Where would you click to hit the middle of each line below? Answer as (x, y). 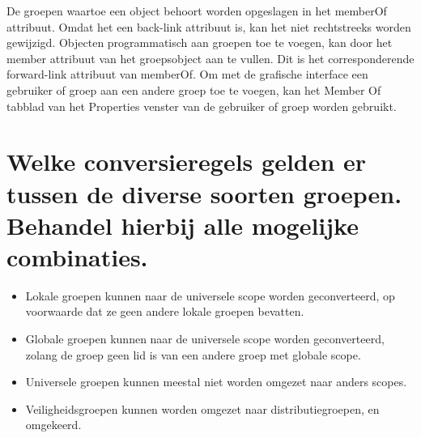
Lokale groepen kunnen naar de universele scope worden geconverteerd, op (210, 295)
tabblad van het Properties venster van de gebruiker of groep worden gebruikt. (202, 106)
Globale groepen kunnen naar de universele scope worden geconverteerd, (205, 339)
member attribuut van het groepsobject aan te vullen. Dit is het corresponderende (210, 58)
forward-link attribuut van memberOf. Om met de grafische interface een (187, 74)
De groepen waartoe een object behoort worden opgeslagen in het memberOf (197, 11)
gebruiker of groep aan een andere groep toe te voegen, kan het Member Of (194, 89)
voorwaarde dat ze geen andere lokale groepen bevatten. (165, 311)
